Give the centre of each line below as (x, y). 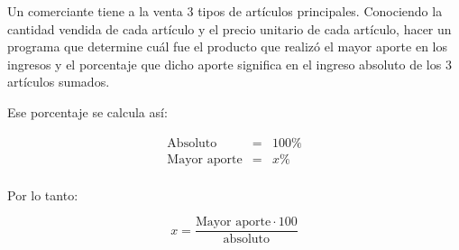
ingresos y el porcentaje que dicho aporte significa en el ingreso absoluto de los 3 (229, 64)
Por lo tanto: (43, 194)
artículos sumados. (59, 82)
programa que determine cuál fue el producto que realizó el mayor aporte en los (227, 46)
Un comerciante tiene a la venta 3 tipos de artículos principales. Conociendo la (225, 11)
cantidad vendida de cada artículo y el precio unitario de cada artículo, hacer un (229, 28)
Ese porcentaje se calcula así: (87, 111)
